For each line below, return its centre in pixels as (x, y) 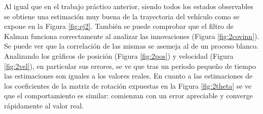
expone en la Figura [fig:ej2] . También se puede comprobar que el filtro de (119, 26)
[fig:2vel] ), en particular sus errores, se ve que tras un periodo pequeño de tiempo (130, 66)
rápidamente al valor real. (44, 105)
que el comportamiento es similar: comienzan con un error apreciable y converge (128, 96)
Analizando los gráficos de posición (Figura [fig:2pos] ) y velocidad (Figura (119, 55)
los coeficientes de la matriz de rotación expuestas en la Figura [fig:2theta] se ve (128, 85)
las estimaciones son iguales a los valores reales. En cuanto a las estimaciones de (128, 76)
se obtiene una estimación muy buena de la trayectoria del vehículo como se (122, 16)
